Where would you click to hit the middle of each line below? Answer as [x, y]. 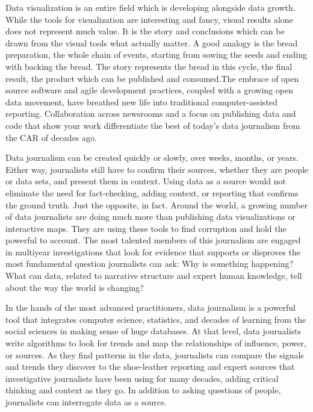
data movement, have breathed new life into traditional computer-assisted [141, 101]
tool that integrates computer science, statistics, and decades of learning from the [156, 319]
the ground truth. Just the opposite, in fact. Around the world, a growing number [157, 204]
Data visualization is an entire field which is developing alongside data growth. [150, 7]
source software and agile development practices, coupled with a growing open [149, 90]
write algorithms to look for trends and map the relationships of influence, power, [156, 343]
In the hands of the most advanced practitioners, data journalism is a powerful [151, 307]
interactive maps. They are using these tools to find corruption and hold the [146, 228]
